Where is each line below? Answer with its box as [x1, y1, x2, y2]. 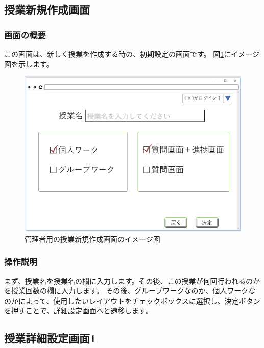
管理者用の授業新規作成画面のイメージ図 [25, 233, 160, 244]
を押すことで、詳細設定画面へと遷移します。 [4, 305, 153, 316]
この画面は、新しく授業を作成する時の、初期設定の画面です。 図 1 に [4, 48, 231, 59]
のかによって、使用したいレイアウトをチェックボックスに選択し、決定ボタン [4, 295, 260, 306]
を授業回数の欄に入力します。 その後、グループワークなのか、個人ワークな [4, 285, 256, 296]
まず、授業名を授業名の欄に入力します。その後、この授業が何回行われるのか [4, 275, 260, 286]
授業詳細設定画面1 [4, 330, 97, 346]
